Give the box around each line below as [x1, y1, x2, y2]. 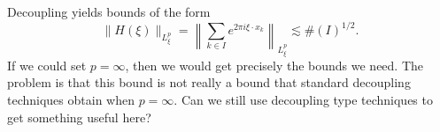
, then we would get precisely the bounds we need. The [125, 55, 424, 74]
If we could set [7, 55, 87, 74]
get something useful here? [7, 107, 151, 126]
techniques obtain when [7, 90, 135, 108]
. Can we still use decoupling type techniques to [174, 90, 433, 108]
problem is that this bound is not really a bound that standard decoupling [7, 73, 411, 92]
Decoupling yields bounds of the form [7, 3, 211, 20]
